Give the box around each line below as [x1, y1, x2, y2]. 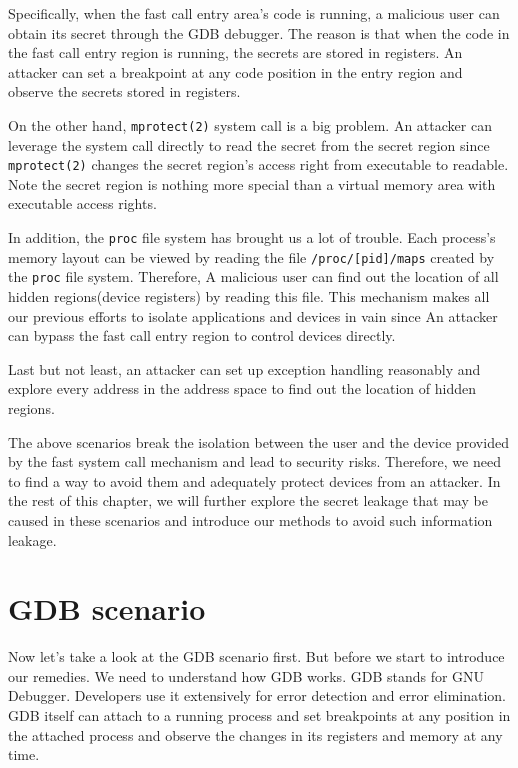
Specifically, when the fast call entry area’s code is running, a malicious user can [8, 3, 500, 23]
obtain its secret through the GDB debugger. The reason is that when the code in [8, 22, 510, 43]
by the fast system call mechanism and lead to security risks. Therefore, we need [8, 451, 501, 472]
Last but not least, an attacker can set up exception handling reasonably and [8, 358, 481, 379]
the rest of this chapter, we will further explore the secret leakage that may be [8, 490, 488, 511]
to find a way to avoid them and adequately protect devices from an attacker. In [8, 470, 501, 491]
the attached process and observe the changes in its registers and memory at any [8, 724, 503, 745]
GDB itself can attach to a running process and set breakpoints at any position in [8, 705, 511, 726]
